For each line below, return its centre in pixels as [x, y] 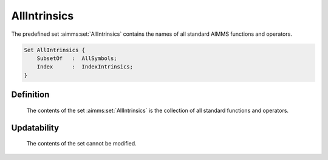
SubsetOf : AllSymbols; [77, 58]
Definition [30, 95]
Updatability [35, 128]
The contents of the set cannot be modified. [81, 144]
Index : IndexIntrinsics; [85, 67]
